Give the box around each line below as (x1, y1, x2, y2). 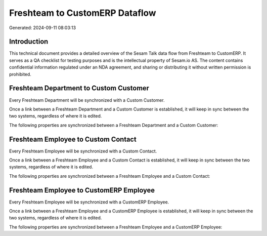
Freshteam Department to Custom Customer (9, 84, 149, 92)
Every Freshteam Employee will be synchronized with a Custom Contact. (9, 148, 157, 154)
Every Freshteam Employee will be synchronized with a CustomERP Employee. (9, 199, 169, 205)
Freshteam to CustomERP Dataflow (9, 7, 156, 18)
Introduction (9, 38, 48, 46)
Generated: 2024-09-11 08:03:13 (9, 25, 76, 31)
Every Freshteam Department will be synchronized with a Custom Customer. (9, 97, 165, 103)
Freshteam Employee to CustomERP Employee (9, 186, 155, 195)
